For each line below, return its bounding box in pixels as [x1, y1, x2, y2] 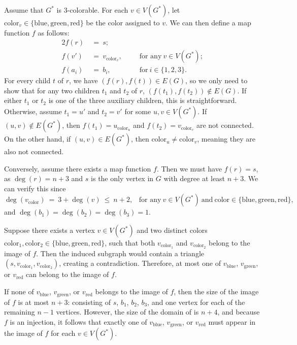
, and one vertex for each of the [147, 296, 245, 307]
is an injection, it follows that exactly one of [10, 316, 147, 327]
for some [124, 106, 151, 117]
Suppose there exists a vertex [4, 225, 95, 235]
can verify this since [4, 183, 66, 193]
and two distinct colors [137, 225, 208, 235]
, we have [69, 75, 98, 86]
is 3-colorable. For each [56, 5, 128, 15]
